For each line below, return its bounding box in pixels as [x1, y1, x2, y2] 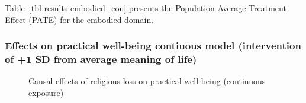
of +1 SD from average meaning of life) [5, 52, 197, 67]
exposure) [28, 86, 64, 98]
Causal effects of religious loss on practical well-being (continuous [28, 75, 266, 87]
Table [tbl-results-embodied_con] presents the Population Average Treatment [5, 2, 286, 14]
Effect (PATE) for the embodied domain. [5, 13, 154, 25]
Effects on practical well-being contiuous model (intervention [5, 38, 301, 53]
